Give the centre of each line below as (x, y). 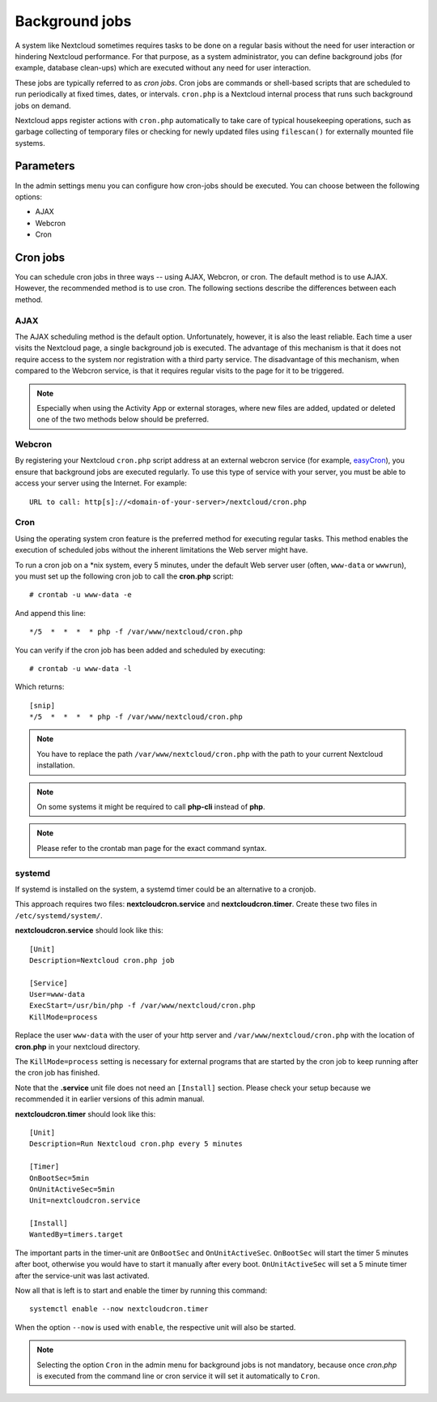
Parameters (45, 166)
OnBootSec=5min (59, 1178)
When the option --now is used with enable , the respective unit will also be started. (155, 1327)
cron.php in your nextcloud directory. (78, 1046)
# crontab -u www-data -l (81, 668)
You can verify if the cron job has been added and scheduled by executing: (140, 650)
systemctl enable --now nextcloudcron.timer (119, 1309)
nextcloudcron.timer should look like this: (85, 1113)
